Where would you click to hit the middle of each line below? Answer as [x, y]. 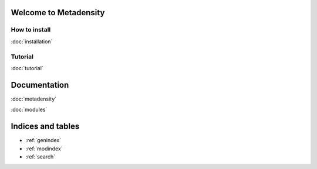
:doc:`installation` [32, 42]
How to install [31, 30]
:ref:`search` [41, 156]
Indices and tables [45, 127]
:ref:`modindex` [44, 149]
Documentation [40, 85]
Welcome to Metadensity [58, 13]
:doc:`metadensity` [34, 99]
